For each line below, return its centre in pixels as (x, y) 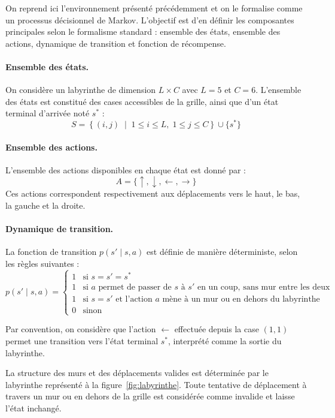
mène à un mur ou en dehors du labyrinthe (241, 300)
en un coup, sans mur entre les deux (264, 287)
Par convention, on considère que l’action (81, 329)
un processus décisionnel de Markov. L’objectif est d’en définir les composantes (150, 19)
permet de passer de (135, 287)
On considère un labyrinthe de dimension (81, 90)
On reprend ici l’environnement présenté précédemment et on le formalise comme (154, 8)
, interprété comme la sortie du (225, 340)
